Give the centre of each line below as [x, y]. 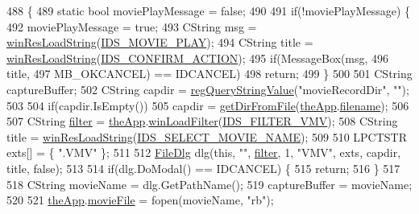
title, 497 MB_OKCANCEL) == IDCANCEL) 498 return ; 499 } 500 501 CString [209, 74]
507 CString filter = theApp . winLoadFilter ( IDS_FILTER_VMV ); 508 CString [202, 121]
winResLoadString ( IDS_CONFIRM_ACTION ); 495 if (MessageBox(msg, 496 [198, 58]
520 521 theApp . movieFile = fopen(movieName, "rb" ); [140, 200]
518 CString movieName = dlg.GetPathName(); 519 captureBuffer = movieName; [209, 184]
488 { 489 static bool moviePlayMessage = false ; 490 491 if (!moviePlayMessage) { [209, 10]
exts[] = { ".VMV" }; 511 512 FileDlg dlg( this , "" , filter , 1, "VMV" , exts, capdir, [204, 152]
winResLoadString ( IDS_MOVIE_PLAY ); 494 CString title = [160, 42]
